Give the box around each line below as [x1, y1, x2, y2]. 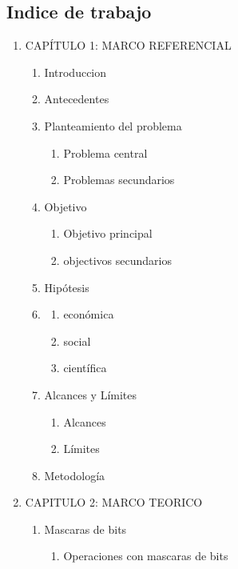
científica [63, 359, 107, 376]
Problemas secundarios [63, 171, 175, 188]
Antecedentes [44, 90, 109, 107]
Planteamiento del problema [44, 117, 182, 134]
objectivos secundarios [63, 251, 172, 268]
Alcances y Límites [44, 386, 137, 403]
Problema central [63, 144, 148, 161]
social [63, 332, 91, 349]
